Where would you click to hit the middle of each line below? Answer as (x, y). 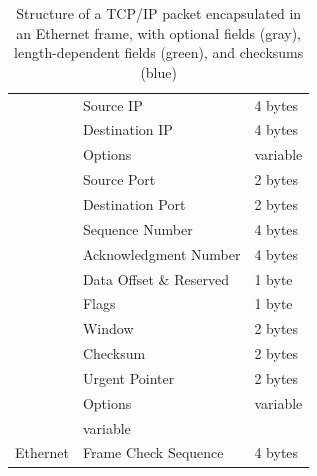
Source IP (112, 104)
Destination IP (127, 129)
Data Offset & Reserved (155, 278)
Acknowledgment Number (161, 253)
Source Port (119, 179)
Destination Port (134, 204)
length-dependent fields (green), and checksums (159, 52)
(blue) (158, 71)
